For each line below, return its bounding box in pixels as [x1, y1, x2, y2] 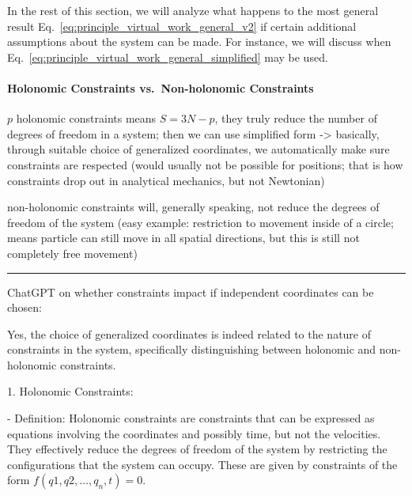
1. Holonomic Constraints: [7, 383, 134, 399]
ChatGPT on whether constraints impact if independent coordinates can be [7, 283, 374, 300]
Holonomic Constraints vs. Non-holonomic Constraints [7, 79, 314, 96]
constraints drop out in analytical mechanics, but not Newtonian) [7, 172, 325, 188]
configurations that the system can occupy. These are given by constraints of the [7, 456, 398, 472]
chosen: [7, 299, 43, 316]
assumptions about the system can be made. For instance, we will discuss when [7, 33, 391, 50]
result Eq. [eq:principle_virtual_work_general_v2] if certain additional [7, 17, 357, 34]
